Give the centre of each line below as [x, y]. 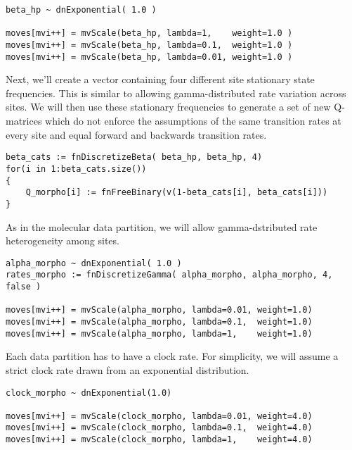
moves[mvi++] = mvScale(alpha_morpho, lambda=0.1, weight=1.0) [159, 322]
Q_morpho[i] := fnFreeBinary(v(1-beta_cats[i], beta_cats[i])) [177, 193]
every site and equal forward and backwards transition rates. [136, 134]
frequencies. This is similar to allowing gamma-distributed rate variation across [176, 93]
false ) [24, 287]
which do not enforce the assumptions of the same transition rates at [193, 121]
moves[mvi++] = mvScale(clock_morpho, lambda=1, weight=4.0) [159, 440]
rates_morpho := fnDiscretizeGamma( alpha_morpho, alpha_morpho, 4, [169, 275]
